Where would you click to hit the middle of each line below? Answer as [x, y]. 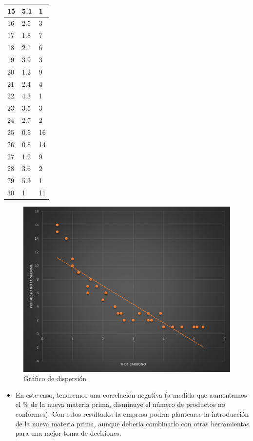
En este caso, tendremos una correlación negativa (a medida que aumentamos [131, 394]
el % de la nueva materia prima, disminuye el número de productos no [120, 404]
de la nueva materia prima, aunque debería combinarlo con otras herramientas [132, 423]
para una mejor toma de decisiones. [68, 433]
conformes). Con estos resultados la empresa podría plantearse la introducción [132, 413]
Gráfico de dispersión [55, 378]
